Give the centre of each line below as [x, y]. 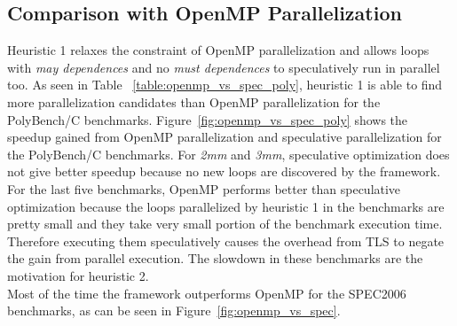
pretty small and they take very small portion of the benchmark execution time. [225, 224]
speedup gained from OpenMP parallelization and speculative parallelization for [225, 137]
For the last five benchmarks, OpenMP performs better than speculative [204, 188]
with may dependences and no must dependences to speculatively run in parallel [224, 67]
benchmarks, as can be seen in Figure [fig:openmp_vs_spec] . [174, 310]
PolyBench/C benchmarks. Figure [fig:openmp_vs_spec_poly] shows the [208, 119]
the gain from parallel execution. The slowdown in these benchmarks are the [215, 258]
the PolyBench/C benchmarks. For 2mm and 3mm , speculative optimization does [228, 154]
